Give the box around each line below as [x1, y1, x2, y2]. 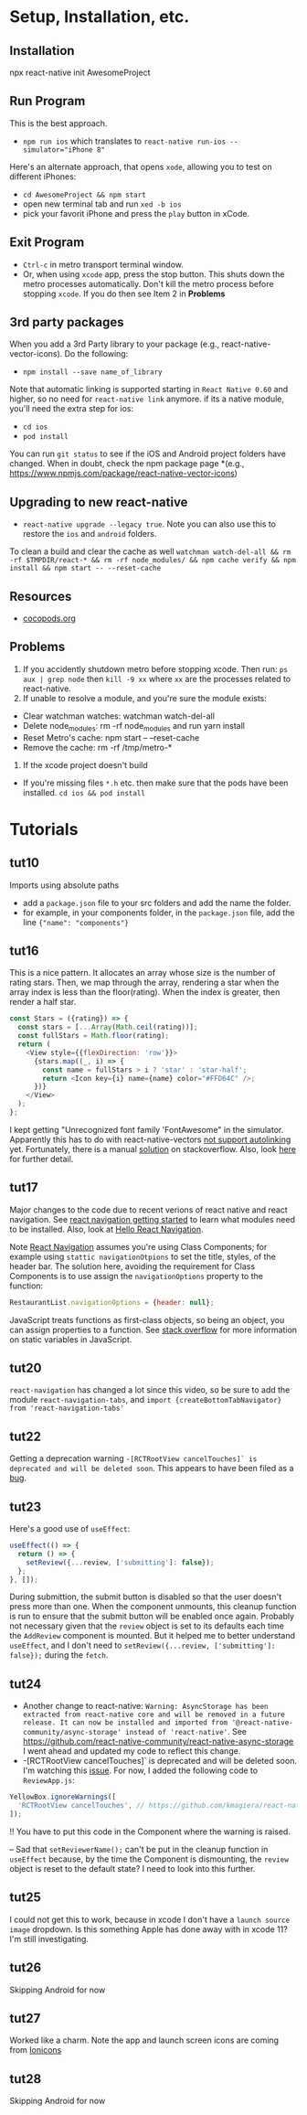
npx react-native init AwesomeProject [9, 67, 151, 78]
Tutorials [9, 818, 79, 839]
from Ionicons [9, 2045, 62, 2056]
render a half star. [9, 997, 77, 1008]
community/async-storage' [22, 1728, 122, 1737]
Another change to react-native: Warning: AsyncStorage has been [22, 1701, 269, 1712]
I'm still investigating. [9, 1933, 90, 1944]
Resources [9, 588, 72, 604]
